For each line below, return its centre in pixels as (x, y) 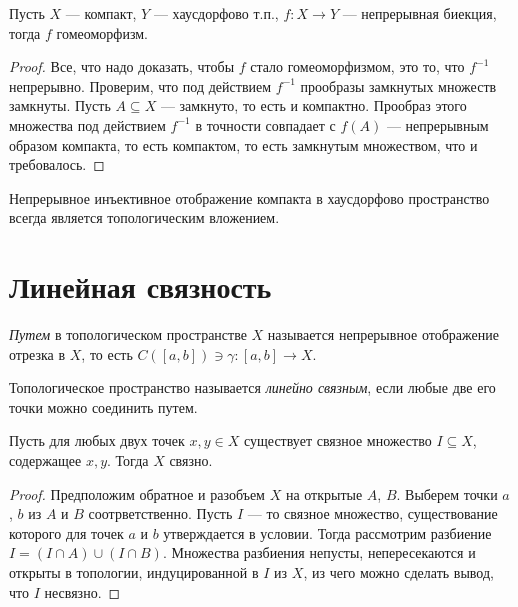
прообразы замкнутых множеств (398, 85)
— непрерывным (437, 124)
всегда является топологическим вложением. (144, 217)
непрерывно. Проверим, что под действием (140, 85)
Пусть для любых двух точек (97, 440)
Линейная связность (140, 286)
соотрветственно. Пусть (160, 513)
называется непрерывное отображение (383, 334)
